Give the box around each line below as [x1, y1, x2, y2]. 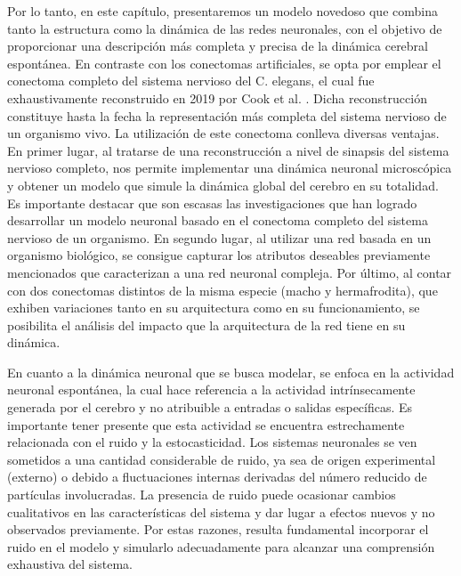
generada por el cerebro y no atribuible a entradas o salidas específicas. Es [7, 398, 413, 417]
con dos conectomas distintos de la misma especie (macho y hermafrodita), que [7, 280, 438, 299]
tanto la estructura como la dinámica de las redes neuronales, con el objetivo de [7, 19, 442, 37]
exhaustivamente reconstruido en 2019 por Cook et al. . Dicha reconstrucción [7, 88, 427, 107]
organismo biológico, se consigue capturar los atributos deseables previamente [7, 246, 431, 264]
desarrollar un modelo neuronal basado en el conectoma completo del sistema [7, 211, 428, 230]
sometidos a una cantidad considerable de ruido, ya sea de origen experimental [7, 450, 436, 468]
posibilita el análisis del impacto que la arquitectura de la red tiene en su [7, 315, 406, 334]
